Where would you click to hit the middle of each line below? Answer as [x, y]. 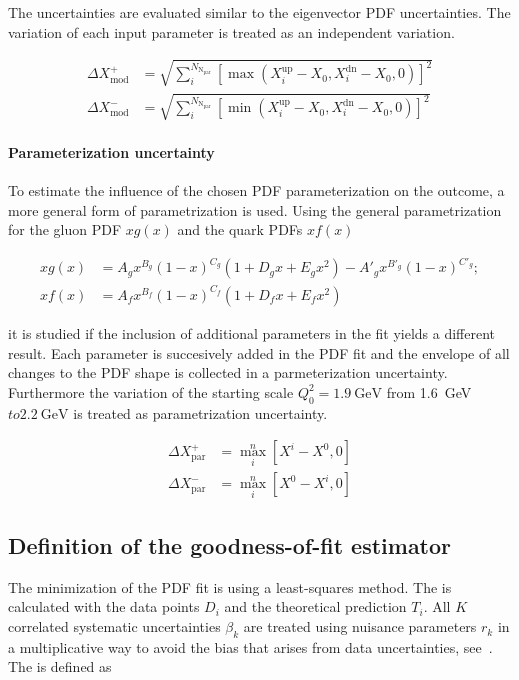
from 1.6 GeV [429, 391]
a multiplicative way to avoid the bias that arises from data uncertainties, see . [250, 646]
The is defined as [60, 666]
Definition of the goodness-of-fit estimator [230, 545]
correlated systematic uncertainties [114, 626]
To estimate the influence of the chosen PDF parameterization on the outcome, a [256, 190]
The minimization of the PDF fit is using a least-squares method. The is [230, 586]
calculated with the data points [104, 606]
